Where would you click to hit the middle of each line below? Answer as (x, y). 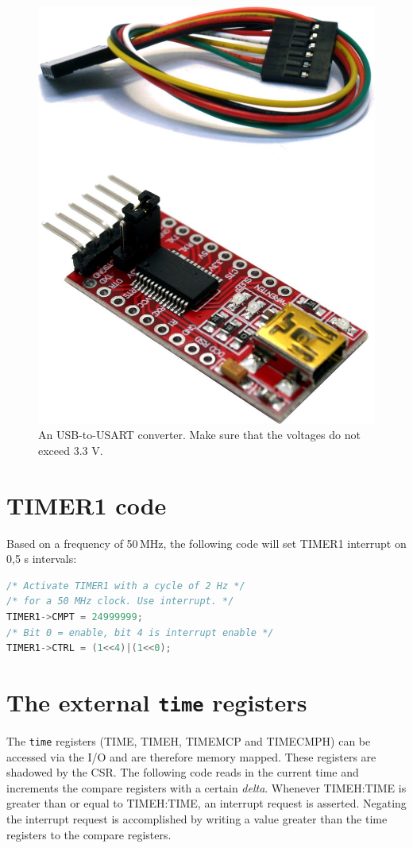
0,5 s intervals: (42, 559)
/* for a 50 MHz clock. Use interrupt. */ (120, 601)
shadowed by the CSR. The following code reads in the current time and (183, 772)
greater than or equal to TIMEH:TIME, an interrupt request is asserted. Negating (206, 803)
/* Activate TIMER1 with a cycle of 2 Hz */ (126, 586)
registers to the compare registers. (89, 834)
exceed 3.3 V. (71, 450)
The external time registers (157, 702)
